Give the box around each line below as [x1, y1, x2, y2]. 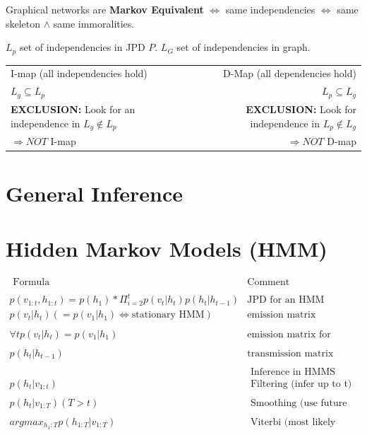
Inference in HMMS [250, 366, 336, 377]
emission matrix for [247, 329, 331, 340]
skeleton [6, 16, 41, 30]
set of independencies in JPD [19, 40, 145, 54]
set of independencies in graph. [176, 40, 311, 54]
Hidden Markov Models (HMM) [6, 233, 327, 262]
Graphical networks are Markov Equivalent [6, 2, 204, 16]
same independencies [225, 2, 315, 16]
